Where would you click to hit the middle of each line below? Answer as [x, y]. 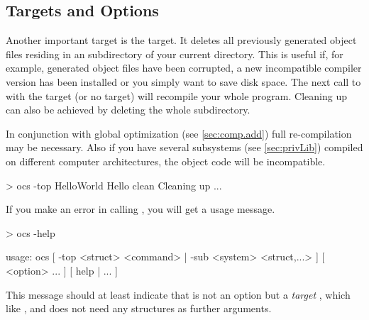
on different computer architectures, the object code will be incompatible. [166, 161]
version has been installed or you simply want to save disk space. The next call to [183, 81]
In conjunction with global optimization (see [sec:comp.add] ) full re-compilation [179, 133]
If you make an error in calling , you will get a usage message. [141, 209]
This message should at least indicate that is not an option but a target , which [178, 294]
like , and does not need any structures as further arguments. [139, 308]
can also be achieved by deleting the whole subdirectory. [128, 110]
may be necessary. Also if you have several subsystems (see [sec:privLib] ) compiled [184, 147]
